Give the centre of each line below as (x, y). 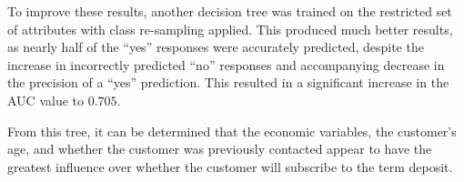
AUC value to (45, 100)
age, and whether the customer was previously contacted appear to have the (220, 149)
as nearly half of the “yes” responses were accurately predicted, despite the (216, 47)
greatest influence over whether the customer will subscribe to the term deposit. (230, 166)
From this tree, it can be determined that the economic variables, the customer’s (232, 131)
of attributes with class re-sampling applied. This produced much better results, (230, 29)
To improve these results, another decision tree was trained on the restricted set (230, 11)
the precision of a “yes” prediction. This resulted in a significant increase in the (228, 82)
